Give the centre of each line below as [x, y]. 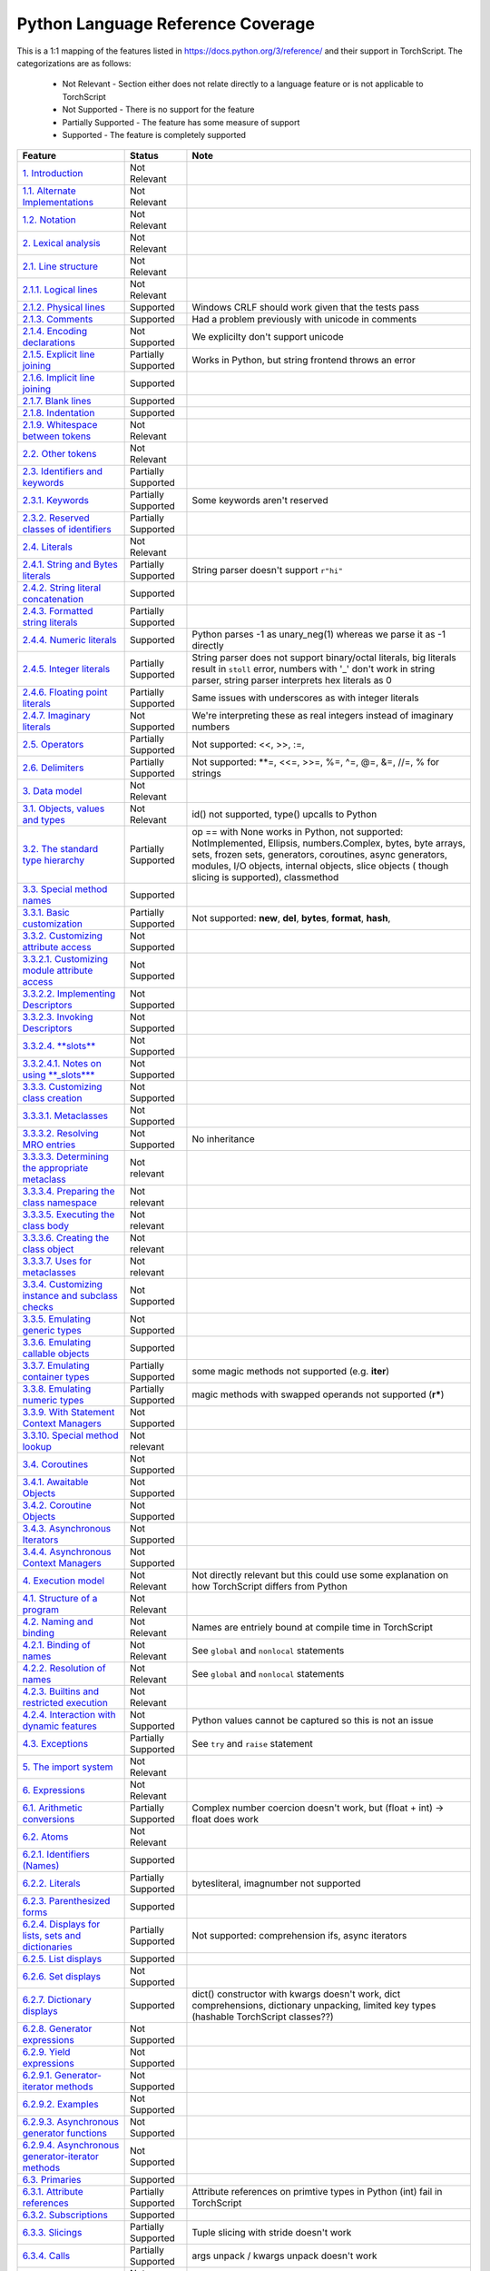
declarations [49, 342]
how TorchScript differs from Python [270, 1587]
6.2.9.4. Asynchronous [71, 2146]
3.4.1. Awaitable [55, 1483]
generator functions [65, 2133]
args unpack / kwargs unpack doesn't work [284, 2256]
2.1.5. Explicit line [59, 354]
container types [56, 1377]
